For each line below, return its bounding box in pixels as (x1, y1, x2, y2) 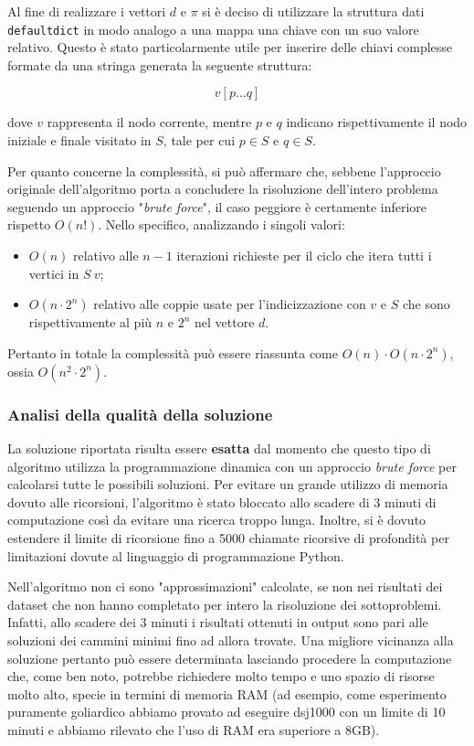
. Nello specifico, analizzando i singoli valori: (98, 215, 345, 234)
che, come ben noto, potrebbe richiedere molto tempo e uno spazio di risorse (7, 666, 435, 686)
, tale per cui (163, 131, 236, 150)
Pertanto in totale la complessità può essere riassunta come (7, 343, 338, 362)
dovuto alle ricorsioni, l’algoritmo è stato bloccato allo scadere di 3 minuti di (7, 492, 437, 511)
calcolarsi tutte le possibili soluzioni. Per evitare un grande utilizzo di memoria (7, 474, 448, 494)
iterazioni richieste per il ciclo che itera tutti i (176, 246, 432, 264)
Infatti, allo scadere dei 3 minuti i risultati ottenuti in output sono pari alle (7, 613, 428, 632)
